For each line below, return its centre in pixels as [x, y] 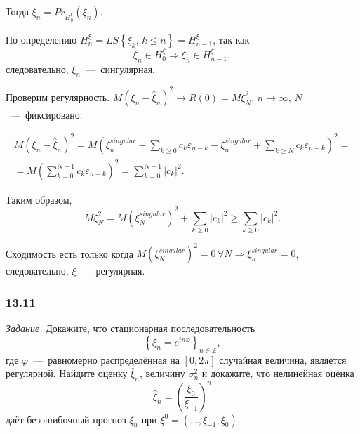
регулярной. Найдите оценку [67, 373]
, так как [231, 39]
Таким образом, [39, 199]
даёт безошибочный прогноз [66, 419]
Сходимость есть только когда [69, 253]
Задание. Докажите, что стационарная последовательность [131, 328]
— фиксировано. [46, 114]
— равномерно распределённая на [106, 359]
